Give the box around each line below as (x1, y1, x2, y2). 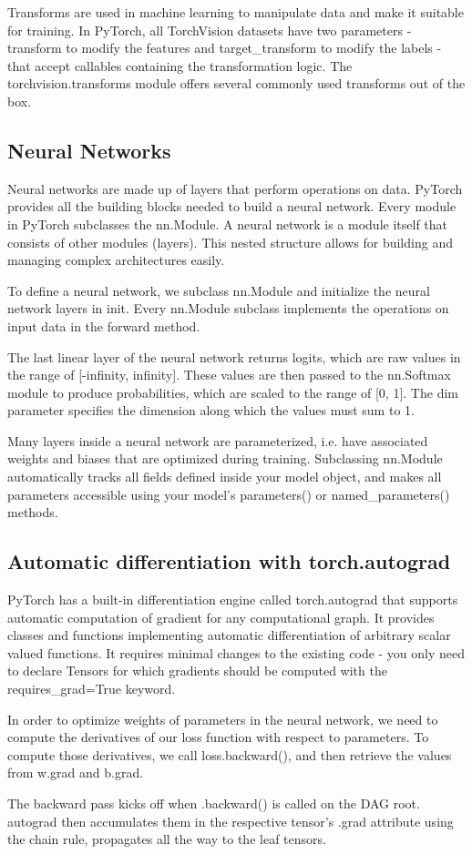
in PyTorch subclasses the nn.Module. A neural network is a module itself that (7, 214, 448, 233)
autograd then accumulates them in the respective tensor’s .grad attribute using (7, 811, 454, 830)
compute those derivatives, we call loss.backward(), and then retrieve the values (7, 745, 452, 764)
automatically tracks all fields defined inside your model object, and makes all (7, 467, 442, 486)
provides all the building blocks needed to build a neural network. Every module (7, 197, 457, 216)
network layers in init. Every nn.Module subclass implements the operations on (7, 299, 449, 318)
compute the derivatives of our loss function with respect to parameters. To (7, 727, 429, 747)
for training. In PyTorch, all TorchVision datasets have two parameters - (7, 20, 412, 39)
